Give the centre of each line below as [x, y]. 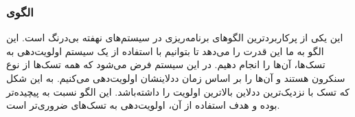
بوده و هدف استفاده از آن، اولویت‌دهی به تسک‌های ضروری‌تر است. [143, 105]
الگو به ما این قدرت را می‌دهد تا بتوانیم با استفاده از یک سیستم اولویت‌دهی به [165, 51]
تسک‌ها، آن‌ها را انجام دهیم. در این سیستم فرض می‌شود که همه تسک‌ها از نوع [166, 64]
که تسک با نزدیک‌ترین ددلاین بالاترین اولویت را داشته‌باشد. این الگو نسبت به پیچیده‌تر [178, 91]
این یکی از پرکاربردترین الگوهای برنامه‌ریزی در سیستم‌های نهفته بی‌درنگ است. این [175, 38]
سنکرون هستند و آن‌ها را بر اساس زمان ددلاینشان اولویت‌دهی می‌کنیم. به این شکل [176, 78]
